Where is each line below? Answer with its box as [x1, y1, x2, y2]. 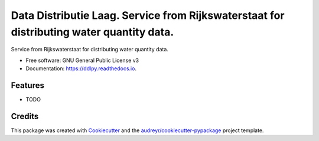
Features [11, 80, 44, 90]
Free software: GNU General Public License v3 [25, 57, 139, 64]
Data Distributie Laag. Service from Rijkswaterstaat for [11, 9, 285, 22]
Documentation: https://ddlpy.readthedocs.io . [25, 65, 137, 72]
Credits [11, 111, 39, 121]
